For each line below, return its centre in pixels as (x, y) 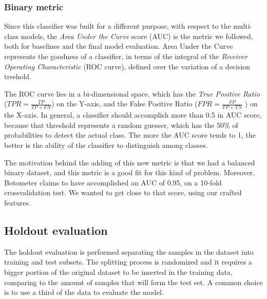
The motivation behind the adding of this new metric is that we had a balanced (130, 162)
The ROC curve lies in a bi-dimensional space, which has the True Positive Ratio (132, 93)
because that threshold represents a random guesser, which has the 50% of (121, 125)
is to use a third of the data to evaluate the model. (84, 292)
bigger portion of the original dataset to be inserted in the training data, (118, 272)
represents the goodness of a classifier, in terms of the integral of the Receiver (126, 56)
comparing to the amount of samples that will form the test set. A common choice (133, 282)
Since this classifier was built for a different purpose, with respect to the (118, 26)
